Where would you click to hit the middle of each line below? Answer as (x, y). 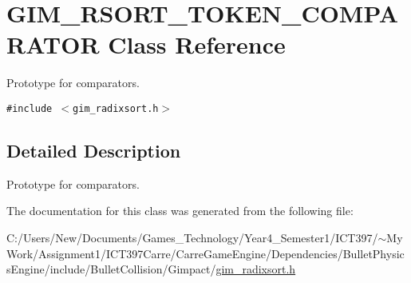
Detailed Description (94, 150)
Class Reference (197, 44)
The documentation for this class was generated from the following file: (180, 211)
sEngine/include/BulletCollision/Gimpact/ (111, 269)
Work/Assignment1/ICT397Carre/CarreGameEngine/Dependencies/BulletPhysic (205, 253)
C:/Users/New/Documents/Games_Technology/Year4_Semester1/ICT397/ (192, 237)
